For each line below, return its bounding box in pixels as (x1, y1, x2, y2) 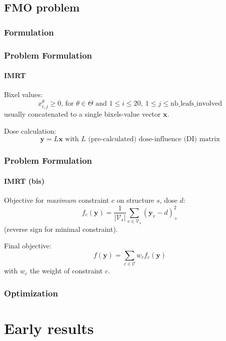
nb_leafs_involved (170, 100, 222, 107)
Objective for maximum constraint (4, 194, 109, 205)
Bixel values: (4, 89, 42, 100)
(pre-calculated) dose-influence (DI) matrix (88, 136, 220, 143)
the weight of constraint (29, 265, 103, 276)
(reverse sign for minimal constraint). (4, 223, 118, 234)
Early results (4, 317, 94, 338)
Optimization (4, 286, 58, 299)
